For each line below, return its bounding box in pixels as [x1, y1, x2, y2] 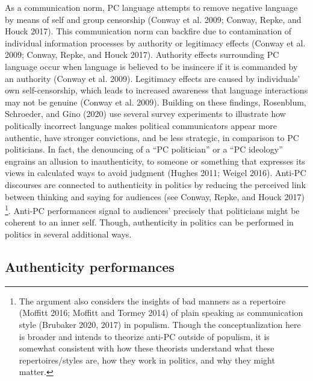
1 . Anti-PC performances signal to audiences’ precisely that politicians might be [5, 203, 300, 216]
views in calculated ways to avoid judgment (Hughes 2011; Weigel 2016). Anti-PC [5, 166, 306, 179]
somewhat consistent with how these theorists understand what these [19, 342, 274, 354]
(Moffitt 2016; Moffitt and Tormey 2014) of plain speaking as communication [19, 306, 303, 319]
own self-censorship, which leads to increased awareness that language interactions [5, 84, 308, 96]
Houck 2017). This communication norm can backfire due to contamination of [5, 25, 292, 37]
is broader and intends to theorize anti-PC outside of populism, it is [19, 330, 270, 342]
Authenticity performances [5, 257, 175, 276]
